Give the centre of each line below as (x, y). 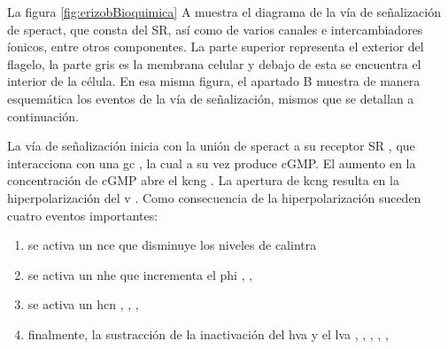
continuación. (43, 116)
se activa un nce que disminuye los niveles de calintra (172, 245)
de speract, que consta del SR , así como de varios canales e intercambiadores (215, 29)
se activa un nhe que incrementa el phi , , (140, 274)
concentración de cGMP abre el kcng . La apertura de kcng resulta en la (203, 180)
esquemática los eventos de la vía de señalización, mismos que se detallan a (211, 98)
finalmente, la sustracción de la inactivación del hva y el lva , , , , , (208, 333)
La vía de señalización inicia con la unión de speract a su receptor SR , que (211, 146)
